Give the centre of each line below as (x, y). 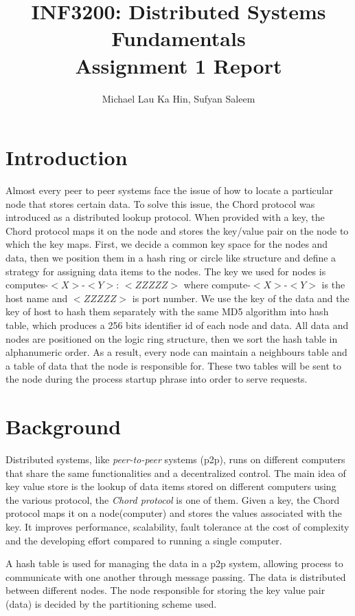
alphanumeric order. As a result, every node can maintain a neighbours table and (176, 352)
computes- (27, 285)
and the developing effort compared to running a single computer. (144, 540)
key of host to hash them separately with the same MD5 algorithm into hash (167, 311)
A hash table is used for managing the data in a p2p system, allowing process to (174, 563)
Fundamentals (179, 38)
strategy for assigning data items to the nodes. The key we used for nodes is (166, 271)
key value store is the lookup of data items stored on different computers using (171, 486)
